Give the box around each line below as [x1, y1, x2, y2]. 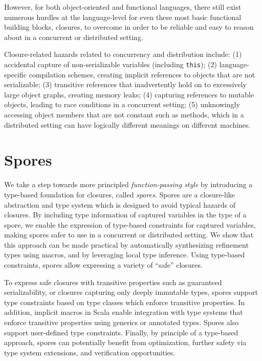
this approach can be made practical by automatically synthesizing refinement [4, 239, 249, 250]
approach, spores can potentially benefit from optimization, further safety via [4, 337, 247, 348]
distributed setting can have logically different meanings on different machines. [4, 119, 251, 130]
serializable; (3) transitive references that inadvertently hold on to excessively [4, 79, 247, 90]
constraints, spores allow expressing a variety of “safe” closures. [4, 259, 203, 270]
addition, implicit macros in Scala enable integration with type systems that [4, 307, 243, 317]
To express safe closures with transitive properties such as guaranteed [4, 276, 222, 287]
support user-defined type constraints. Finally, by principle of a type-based [4, 327, 238, 337]
